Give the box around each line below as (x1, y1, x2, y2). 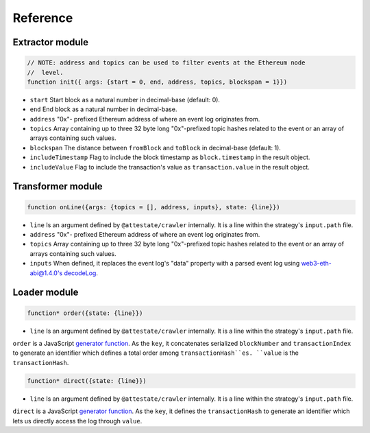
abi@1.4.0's (29, 268, 63, 277)
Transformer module (12, 180, 103, 192)
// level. (27, 69, 64, 76)
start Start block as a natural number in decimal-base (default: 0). (29, 95, 221, 104)
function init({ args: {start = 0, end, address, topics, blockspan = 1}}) (27, 78, 288, 86)
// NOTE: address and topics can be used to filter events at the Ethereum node (27, 59, 306, 67)
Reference (12, 10, 73, 25)
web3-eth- (301, 259, 332, 268)
